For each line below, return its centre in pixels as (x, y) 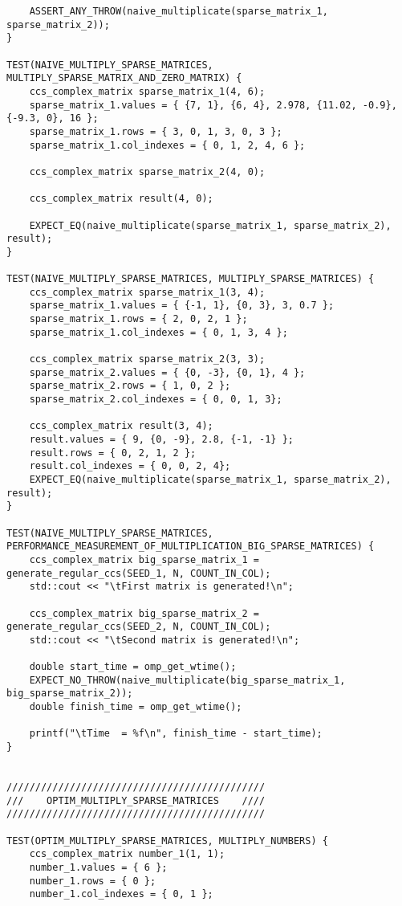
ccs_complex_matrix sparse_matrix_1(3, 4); (147, 292)
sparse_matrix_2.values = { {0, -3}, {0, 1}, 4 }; (167, 372)
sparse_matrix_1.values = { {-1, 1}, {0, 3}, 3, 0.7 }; (182, 306)
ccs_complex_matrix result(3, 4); (121, 426)
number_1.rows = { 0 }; (93, 881)
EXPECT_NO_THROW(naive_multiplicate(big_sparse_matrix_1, (187, 680)
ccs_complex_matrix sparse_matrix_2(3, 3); (147, 359)
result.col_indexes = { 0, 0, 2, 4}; (130, 466)
